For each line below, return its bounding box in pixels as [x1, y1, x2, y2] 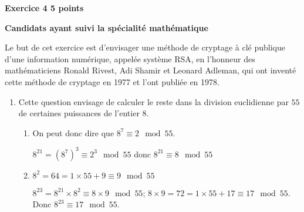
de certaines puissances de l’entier [18, 107, 140, 119]
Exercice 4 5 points [5, 2, 84, 14]
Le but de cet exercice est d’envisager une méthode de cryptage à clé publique [5, 41, 285, 53]
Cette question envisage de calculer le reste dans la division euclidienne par [18, 95, 289, 107]
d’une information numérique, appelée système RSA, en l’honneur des [5, 52, 255, 65]
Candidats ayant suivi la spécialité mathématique [5, 21, 208, 33]
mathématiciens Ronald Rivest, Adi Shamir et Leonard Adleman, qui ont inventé [5, 64, 296, 76]
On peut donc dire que [32, 126, 114, 139]
